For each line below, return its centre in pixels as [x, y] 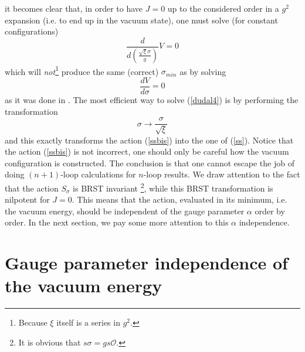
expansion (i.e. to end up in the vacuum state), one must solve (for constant [141, 20]
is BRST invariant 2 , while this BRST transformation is [173, 187]
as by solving [203, 71]
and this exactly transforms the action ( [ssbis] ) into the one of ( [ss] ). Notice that [149, 140]
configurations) [32, 31]
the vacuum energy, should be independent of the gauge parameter [125, 211]
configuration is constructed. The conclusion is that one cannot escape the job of [150, 163]
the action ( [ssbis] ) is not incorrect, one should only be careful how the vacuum [147, 151]
